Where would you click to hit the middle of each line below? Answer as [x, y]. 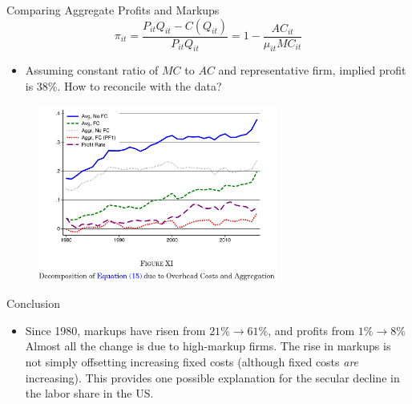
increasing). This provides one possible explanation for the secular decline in [212, 377]
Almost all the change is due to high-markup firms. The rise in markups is [208, 346]
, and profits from [311, 330]
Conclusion [33, 303]
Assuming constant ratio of [92, 70]
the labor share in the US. [89, 393]
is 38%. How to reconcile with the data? [123, 86]
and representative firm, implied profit [312, 70]
